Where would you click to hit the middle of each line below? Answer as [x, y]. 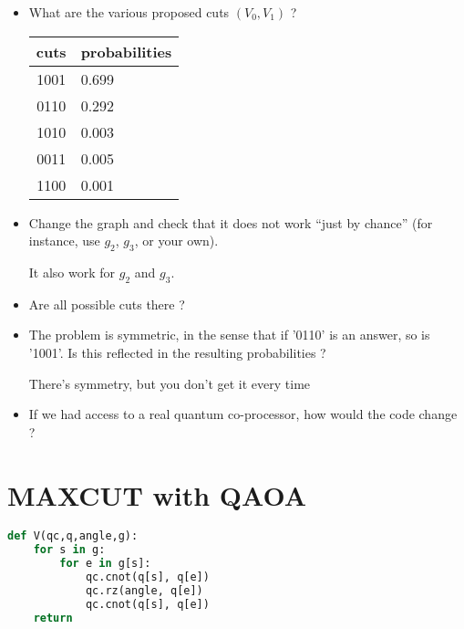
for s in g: [69, 550]
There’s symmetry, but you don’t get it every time [170, 383]
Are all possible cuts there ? [107, 304]
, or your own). [176, 241]
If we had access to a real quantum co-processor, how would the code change [243, 414]
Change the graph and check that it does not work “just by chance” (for [231, 222]
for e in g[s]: [105, 564]
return [53, 618]
